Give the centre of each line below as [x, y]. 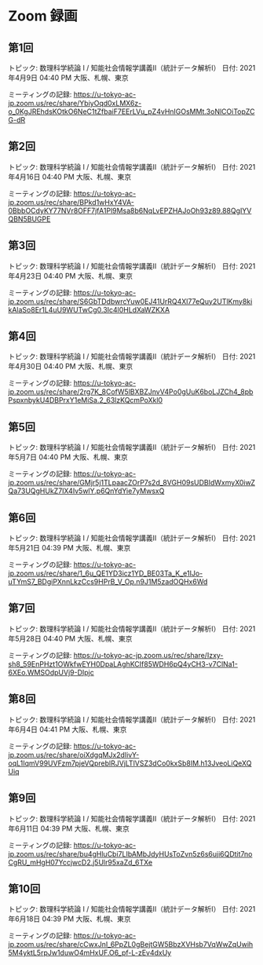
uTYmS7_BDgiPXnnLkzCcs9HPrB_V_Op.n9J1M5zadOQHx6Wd [108, 582]
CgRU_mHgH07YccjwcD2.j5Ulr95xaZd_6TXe [80, 862]
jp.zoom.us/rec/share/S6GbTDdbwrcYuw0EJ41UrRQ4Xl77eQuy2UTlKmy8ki [130, 301]
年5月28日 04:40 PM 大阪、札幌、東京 [70, 638]
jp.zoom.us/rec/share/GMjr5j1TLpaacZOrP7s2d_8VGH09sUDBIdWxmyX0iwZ [132, 483]
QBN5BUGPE [29, 219]
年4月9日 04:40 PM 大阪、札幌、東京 [68, 78]
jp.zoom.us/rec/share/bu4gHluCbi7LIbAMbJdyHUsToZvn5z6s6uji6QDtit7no [130, 854]
